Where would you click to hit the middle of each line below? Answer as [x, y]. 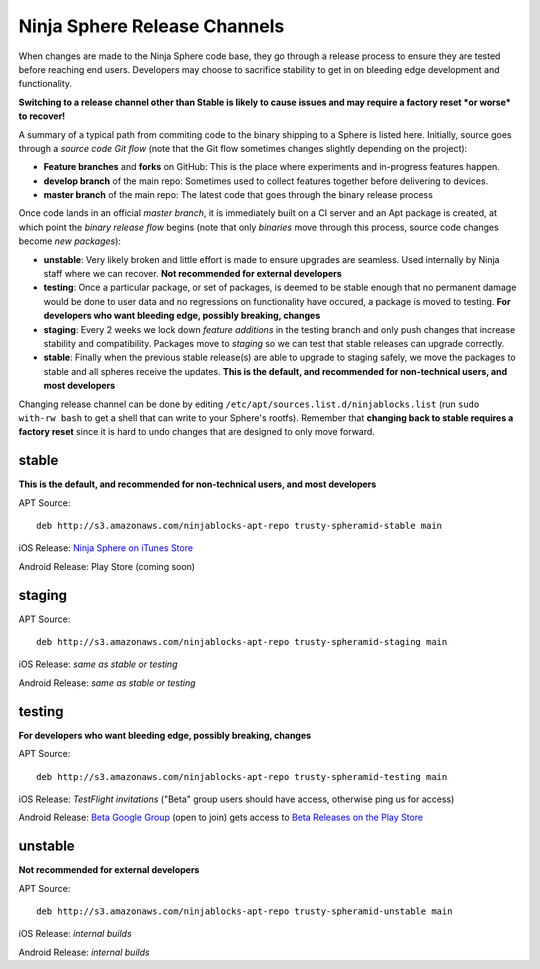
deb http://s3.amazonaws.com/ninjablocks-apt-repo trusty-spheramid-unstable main [244, 911]
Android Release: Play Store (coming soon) [106, 566]
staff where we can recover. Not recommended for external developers [192, 274]
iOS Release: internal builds [75, 934]
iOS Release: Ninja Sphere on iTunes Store [106, 548]
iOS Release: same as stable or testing [98, 664]
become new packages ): [70, 241]
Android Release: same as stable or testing [107, 682]
